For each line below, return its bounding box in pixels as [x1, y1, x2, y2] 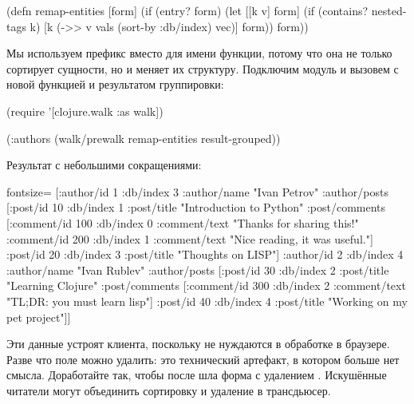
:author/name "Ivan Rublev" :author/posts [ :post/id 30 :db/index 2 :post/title [6, 261, 389, 278]
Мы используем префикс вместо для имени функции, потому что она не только [6, 45, 392, 61]
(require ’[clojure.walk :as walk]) [6, 102, 164, 119]
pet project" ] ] [6, 308, 71, 325]
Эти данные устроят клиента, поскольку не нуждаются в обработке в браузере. [6, 335, 390, 352]
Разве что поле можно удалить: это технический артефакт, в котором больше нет [6, 351, 400, 367]
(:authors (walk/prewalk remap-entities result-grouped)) [6, 129, 281, 146]
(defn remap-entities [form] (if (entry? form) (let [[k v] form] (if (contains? [6, 2, 369, 18]
